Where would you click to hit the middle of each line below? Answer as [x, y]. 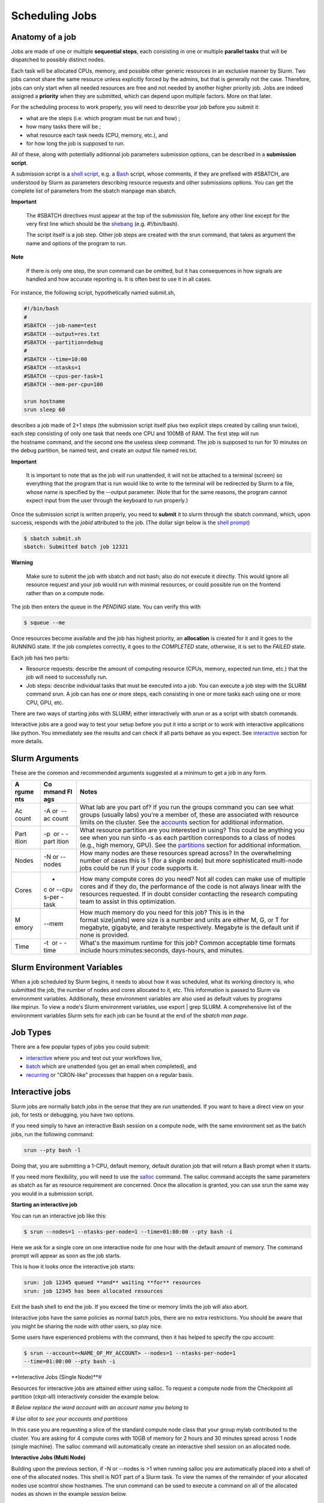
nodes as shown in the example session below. [69, 1493]
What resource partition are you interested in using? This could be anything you [192, 830]
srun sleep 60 [44, 410]
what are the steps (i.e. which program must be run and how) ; [103, 118]
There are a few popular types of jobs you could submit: [80, 1047]
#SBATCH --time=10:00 [55, 359]
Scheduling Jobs [54, 16]
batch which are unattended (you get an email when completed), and [112, 1067]
